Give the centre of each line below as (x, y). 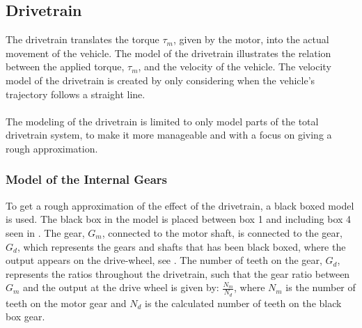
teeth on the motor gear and (66, 303)
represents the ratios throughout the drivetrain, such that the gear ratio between (178, 273)
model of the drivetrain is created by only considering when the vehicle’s (160, 80)
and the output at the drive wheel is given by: (121, 287)
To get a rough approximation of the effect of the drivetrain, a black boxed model (180, 205)
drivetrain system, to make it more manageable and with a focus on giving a (169, 135)
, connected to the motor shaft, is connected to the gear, (222, 232)
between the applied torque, (65, 67)
